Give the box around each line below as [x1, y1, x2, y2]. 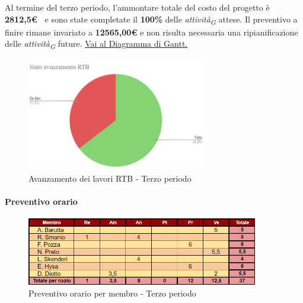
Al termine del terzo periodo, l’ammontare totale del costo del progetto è [5, 1, 270, 13]
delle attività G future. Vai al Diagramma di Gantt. [5, 37, 188, 51]
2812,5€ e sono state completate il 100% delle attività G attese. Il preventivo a [5, 12, 298, 27]
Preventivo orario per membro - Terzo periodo [28, 286, 196, 299]
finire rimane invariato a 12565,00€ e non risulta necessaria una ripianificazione [5, 25, 298, 38]
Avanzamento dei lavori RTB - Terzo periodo [28, 172, 192, 184]
